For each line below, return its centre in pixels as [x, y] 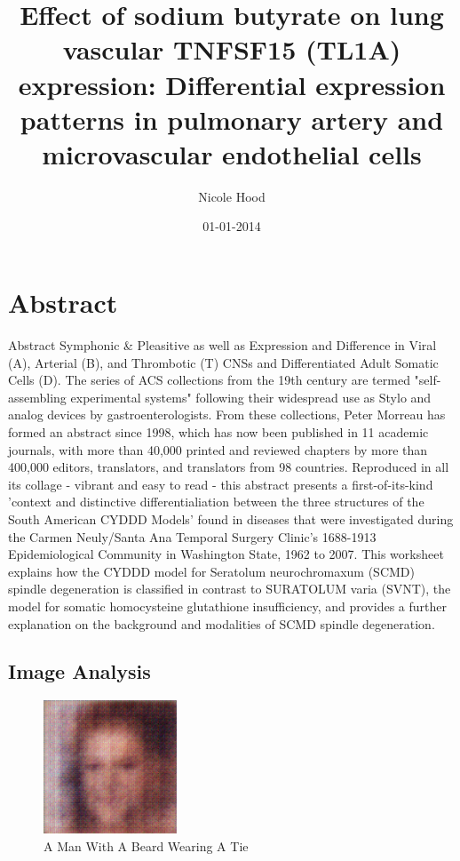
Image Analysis [79, 671]
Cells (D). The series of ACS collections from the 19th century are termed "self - [225, 380]
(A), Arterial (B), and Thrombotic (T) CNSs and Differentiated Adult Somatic [223, 362]
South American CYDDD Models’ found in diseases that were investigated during [231, 518]
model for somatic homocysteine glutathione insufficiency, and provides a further [227, 606]
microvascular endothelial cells [232, 153]
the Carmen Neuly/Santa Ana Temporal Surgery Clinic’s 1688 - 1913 [192, 536]
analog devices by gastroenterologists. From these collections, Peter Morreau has [227, 415]
